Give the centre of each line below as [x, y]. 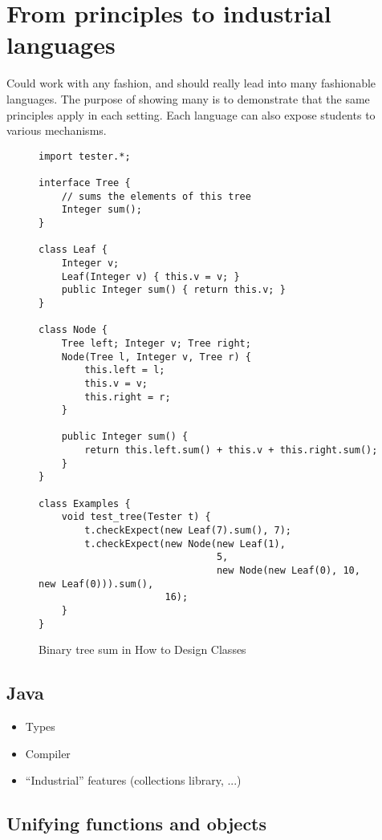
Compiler [48, 753]
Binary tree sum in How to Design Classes [142, 649]
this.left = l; [125, 370]
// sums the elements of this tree [156, 196]
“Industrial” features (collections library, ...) [133, 780]
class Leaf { [73, 250]
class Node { [73, 330]
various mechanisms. [57, 130]
